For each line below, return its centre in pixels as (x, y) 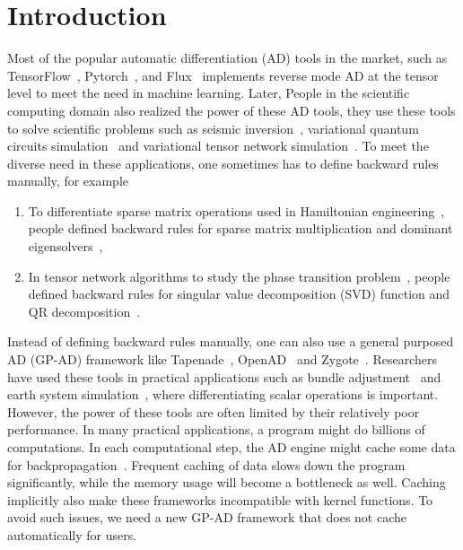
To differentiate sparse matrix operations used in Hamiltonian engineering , (236, 210)
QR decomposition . (84, 311)
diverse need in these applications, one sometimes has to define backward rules (223, 163)
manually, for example (68, 181)
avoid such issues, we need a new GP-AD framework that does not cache (207, 517)
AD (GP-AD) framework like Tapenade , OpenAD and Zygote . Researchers (222, 359)
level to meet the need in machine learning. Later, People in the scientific (209, 93)
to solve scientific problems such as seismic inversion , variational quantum (213, 128)
